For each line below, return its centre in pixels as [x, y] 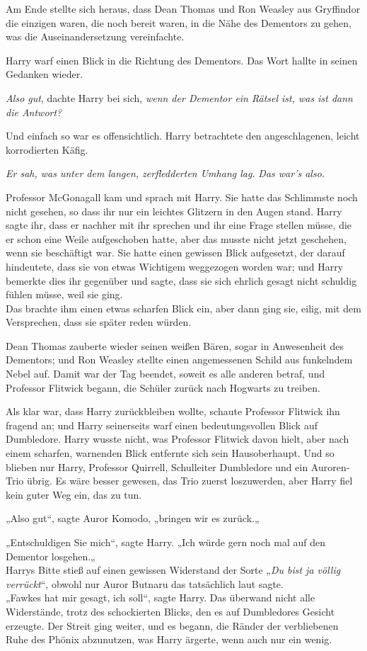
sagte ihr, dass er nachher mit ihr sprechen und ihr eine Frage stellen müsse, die [179, 225]
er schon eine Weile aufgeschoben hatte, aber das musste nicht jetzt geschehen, [176, 238]
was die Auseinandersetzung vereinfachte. [95, 36]
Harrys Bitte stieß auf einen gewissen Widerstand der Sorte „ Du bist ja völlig [173, 570]
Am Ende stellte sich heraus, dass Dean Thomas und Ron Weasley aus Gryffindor [183, 9]
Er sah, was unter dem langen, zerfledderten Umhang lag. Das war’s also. [165, 173]
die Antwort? [34, 112]
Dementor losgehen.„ [51, 556]
